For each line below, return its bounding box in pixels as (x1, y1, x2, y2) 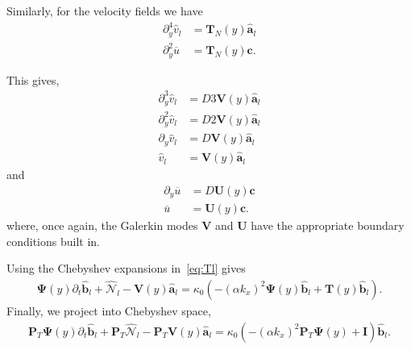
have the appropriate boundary (251, 217, 405, 234)
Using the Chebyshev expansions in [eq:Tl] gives (6, 260, 246, 277)
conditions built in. (6, 232, 101, 249)
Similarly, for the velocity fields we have (6, 2, 203, 19)
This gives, (6, 71, 60, 88)
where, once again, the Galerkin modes (6, 217, 198, 234)
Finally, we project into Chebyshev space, (6, 302, 211, 319)
